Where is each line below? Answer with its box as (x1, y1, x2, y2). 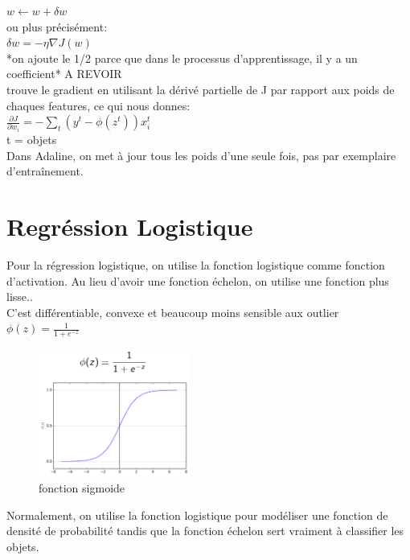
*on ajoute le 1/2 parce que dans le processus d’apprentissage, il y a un (6, 49, 358, 66)
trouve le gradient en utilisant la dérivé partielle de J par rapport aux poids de (6, 80, 395, 97)
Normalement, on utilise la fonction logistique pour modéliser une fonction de (6, 506, 388, 523)
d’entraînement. (6, 163, 84, 179)
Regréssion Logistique (6, 210, 253, 243)
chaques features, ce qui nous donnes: (6, 97, 191, 113)
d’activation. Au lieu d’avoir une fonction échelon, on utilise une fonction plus (6, 272, 389, 289)
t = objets (6, 131, 57, 148)
